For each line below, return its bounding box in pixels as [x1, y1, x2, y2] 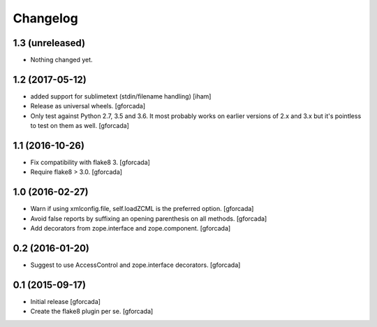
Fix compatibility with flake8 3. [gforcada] [30, 158, 150, 167]
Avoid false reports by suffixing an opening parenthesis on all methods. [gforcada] [30, 214, 267, 223]
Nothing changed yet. [30, 56, 94, 64]
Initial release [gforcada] [30, 297, 101, 305]
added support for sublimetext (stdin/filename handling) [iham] [30, 92, 212, 101]
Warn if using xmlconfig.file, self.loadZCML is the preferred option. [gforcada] [30, 205, 254, 213]
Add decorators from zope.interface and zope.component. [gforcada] [30, 224, 231, 233]
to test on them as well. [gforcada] [30, 122, 129, 130]
